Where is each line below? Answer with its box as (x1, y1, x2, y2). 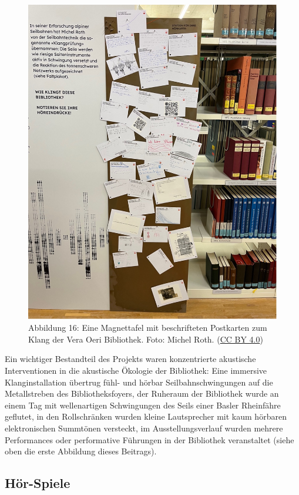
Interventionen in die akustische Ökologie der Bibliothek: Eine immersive (5, 364, 267, 377)
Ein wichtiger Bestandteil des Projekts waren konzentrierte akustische (5, 353, 256, 365)
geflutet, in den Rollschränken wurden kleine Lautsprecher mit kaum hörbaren (5, 410, 287, 423)
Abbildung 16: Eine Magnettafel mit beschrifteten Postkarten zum (28, 321, 267, 334)
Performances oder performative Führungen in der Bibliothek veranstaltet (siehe (5, 433, 294, 446)
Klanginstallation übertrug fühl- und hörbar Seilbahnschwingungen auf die (5, 376, 273, 388)
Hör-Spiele (5, 474, 70, 492)
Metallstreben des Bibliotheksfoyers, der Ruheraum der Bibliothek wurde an (5, 387, 279, 400)
